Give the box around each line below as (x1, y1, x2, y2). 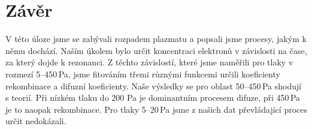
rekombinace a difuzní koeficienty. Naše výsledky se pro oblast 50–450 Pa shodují (5, 79, 302, 92)
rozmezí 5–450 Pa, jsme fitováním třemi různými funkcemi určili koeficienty (5, 67, 280, 80)
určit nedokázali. (5, 115, 66, 127)
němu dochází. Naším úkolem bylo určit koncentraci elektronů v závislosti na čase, (5, 44, 307, 56)
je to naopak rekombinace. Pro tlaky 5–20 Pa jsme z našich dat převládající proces (5, 103, 307, 115)
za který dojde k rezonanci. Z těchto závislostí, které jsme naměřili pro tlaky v (5, 56, 293, 68)
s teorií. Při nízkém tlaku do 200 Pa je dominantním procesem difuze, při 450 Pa (5, 91, 301, 104)
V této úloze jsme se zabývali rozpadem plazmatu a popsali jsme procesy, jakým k (5, 32, 307, 45)
